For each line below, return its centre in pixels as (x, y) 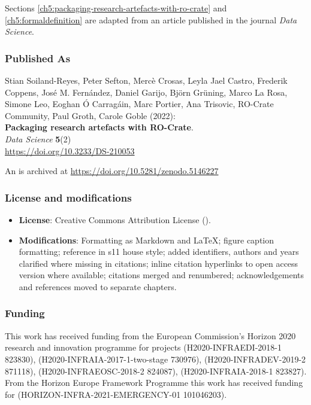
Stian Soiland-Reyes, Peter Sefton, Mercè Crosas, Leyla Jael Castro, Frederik (146, 80)
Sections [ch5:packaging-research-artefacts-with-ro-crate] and (116, 8)
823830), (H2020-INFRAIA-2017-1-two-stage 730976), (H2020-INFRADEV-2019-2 (155, 359)
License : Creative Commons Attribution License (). (115, 219)
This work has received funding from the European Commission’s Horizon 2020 (150, 335)
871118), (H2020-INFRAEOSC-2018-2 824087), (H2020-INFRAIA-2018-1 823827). (156, 371)
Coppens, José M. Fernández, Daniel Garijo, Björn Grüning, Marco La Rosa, (146, 92)
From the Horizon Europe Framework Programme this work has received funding (154, 383)
